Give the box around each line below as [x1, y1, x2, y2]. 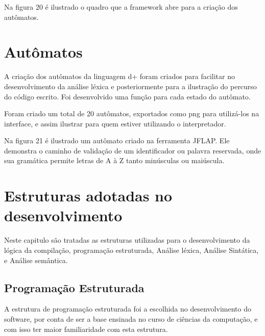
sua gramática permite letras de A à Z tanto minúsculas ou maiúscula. [4, 155, 225, 166]
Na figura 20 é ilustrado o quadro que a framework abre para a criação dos [4, 2, 238, 12]
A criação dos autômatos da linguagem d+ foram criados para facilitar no [4, 71, 235, 82]
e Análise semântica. [4, 254, 68, 265]
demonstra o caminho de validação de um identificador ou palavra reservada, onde [4, 145, 261, 156]
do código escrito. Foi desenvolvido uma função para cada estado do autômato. [4, 91, 251, 101]
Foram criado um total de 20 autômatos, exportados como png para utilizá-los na [4, 108, 259, 119]
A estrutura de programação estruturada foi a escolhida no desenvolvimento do [4, 303, 251, 314]
